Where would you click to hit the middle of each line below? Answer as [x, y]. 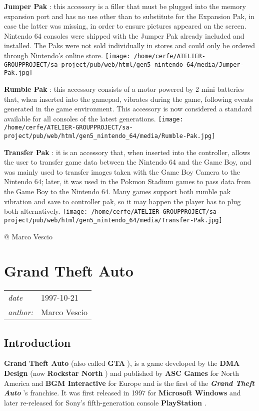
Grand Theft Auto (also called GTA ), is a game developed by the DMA [122, 363]
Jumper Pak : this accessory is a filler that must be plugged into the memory [125, 6]
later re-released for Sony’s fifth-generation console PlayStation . [105, 402]
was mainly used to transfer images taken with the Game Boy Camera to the [122, 171]
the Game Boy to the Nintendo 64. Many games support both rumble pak [117, 191]
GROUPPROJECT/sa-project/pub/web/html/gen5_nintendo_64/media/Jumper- [124, 64]
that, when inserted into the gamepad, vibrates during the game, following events [129, 99]
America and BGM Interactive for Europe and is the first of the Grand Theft [129, 383]
